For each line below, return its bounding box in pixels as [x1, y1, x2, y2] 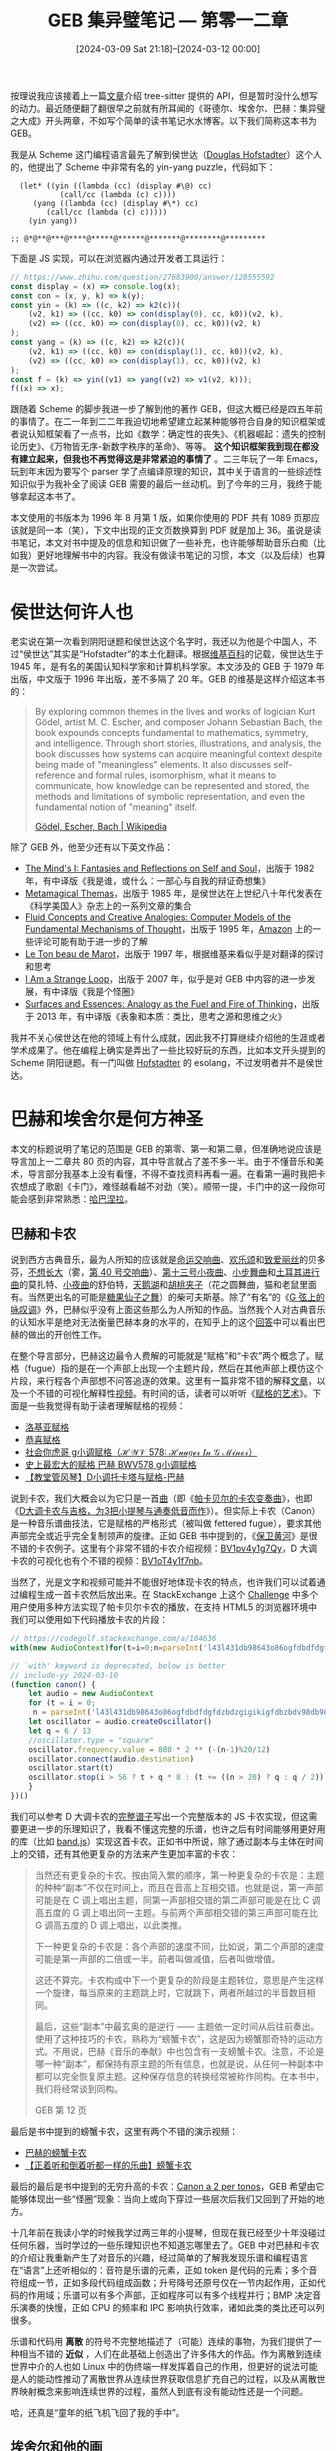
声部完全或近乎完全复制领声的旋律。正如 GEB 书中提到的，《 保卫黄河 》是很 [10, 1530, 318, 1541]
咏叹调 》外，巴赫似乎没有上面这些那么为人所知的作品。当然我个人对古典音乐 [10, 1304, 326, 1315]
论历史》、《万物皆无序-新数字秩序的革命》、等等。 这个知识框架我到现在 [10, 441, 302, 453]
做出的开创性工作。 [27, 1329, 107, 1340]
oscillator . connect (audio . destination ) [28, 1754, 195, 1764]
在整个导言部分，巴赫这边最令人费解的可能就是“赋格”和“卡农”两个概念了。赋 [10, 1350, 324, 1361]
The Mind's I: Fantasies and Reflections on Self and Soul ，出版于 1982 [24, 862, 315, 875]
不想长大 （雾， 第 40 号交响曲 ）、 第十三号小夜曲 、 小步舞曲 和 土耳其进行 [28, 1266, 320, 1278]
